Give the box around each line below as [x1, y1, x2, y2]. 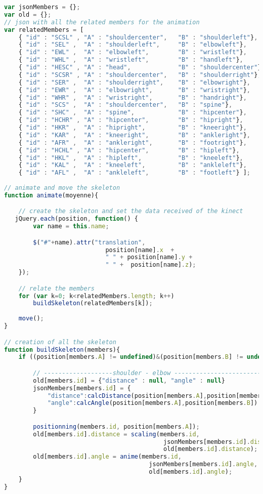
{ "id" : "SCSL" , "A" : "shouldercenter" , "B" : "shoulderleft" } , [18, 33, 258, 41]
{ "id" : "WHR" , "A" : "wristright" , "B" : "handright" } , [18, 94, 247, 101]
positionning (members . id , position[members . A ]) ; [33, 423, 200, 430]
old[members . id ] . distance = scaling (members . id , [33, 430, 200, 438]
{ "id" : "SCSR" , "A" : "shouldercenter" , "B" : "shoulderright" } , [18, 71, 261, 78]
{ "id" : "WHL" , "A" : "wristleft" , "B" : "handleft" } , [18, 56, 243, 64]
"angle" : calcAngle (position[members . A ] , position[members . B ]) [47, 399, 258, 407]
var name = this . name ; [33, 223, 109, 230]
